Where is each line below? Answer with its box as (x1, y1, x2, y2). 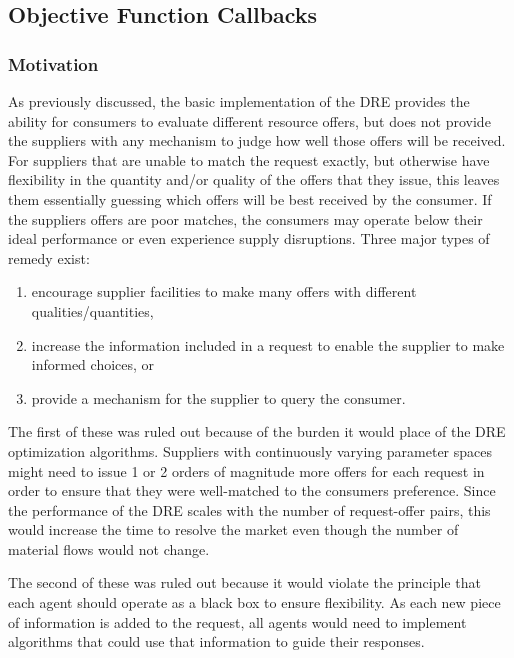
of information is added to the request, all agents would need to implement (8, 611, 467, 632)
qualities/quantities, (31, 300, 154, 321)
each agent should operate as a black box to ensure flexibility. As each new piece (8, 592, 501, 613)
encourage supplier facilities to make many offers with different (31, 281, 417, 302)
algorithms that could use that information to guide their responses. (8, 631, 425, 652)
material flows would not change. (8, 538, 210, 559)
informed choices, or (31, 354, 155, 375)
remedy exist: (8, 247, 90, 268)
